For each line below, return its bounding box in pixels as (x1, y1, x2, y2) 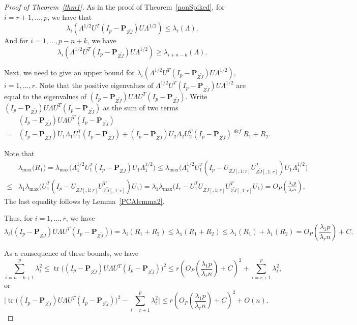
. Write (185, 91, 207, 101)
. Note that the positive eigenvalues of (35, 79, 154, 90)
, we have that (47, 11, 92, 22)
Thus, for (4, 213, 33, 223)
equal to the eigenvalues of (4, 91, 86, 101)
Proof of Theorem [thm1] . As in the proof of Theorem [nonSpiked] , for (4, 2, 225, 12)
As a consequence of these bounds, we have (4, 247, 138, 258)
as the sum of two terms (103, 102, 178, 112)
